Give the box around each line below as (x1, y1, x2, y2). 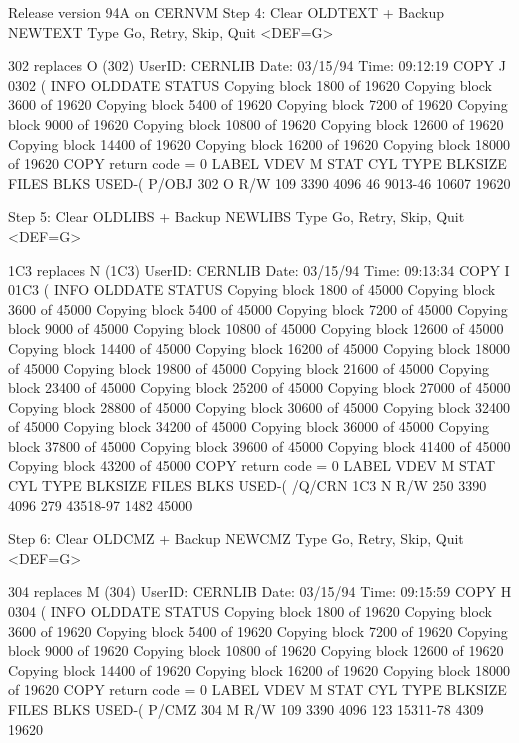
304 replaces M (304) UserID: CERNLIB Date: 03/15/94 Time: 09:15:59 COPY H (8, 581, 512, 602)
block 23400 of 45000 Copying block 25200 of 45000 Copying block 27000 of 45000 (8, 377, 511, 398)
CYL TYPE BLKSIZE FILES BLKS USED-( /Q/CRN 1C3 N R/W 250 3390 (8, 475, 487, 496)
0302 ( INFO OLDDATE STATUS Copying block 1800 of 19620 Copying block (8, 74, 492, 95)
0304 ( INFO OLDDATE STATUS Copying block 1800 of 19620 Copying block (8, 601, 492, 622)
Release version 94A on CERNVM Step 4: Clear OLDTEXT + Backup (8, 2, 444, 22)
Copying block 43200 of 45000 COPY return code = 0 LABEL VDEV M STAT (8, 455, 496, 476)
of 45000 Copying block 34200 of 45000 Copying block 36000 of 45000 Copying (8, 416, 490, 437)
